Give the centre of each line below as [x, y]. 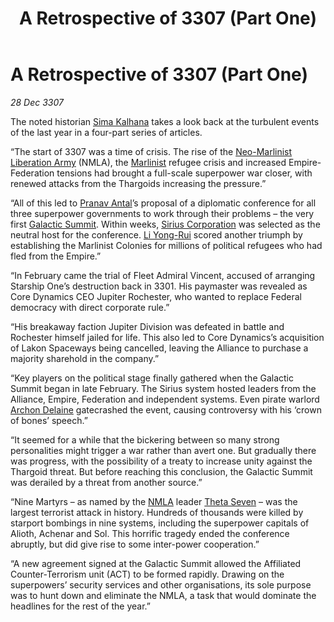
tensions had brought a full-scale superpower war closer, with [184, 173]
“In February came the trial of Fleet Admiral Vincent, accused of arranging [163, 275]
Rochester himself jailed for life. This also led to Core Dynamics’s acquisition [167, 337]
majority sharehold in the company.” [85, 358]
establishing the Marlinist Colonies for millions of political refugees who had [166, 245]
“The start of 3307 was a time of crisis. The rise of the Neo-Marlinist [151, 151]
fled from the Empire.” [56, 256]
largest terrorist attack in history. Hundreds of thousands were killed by [157, 512]
